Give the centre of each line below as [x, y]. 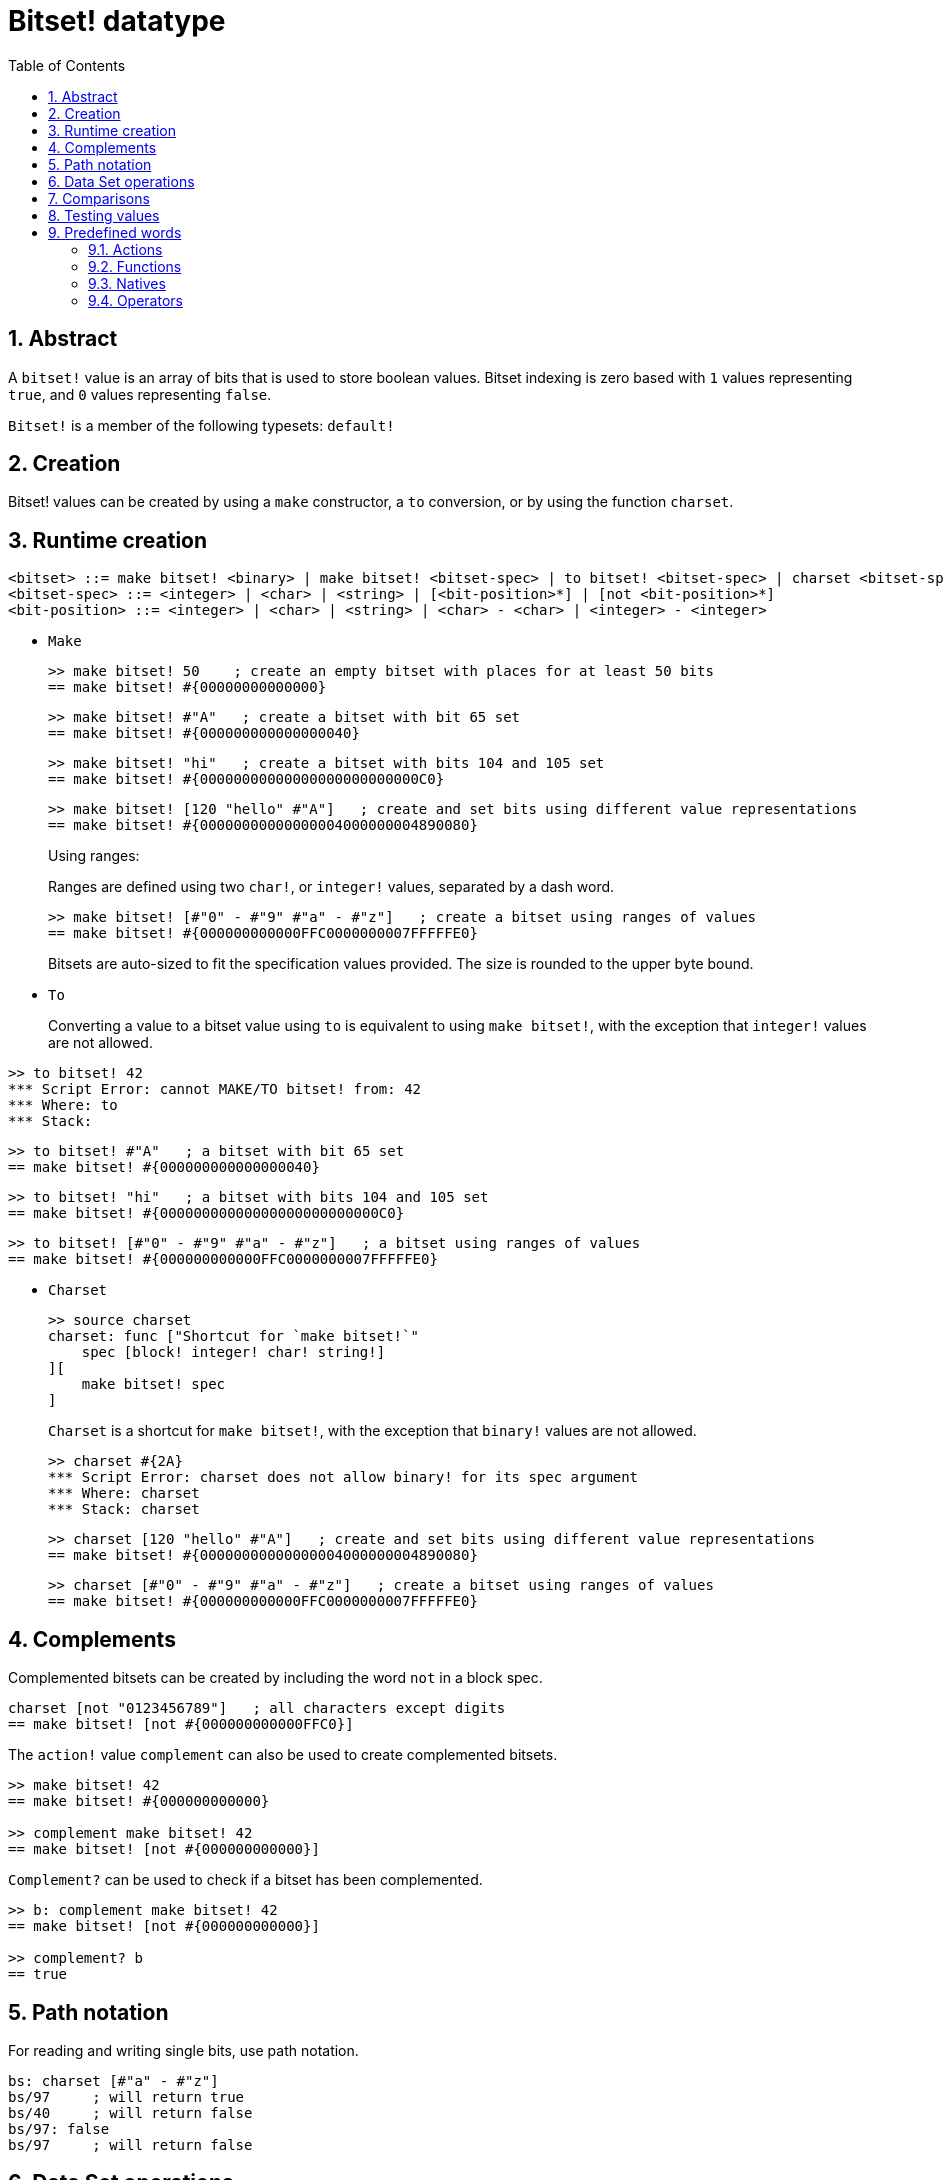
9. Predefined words [115, 232]
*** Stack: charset [124, 1509]
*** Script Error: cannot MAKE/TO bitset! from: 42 [215, 1089]
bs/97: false [59, 2128]
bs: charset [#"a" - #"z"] [113, 2080]
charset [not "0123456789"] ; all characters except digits [257, 1708]
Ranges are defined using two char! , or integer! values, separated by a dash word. [331, 887]
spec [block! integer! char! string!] [233, 1352]
